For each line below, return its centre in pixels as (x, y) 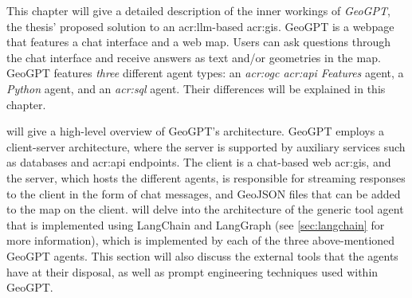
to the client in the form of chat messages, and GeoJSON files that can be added (204, 193)
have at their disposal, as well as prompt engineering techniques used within (192, 271)
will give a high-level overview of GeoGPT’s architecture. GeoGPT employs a (195, 131)
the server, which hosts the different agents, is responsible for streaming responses (206, 177)
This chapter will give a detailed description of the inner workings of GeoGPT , (198, 10)
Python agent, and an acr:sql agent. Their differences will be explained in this (196, 88)
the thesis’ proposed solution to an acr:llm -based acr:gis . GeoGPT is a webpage (200, 26)
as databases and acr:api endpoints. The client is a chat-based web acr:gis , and (199, 162)
